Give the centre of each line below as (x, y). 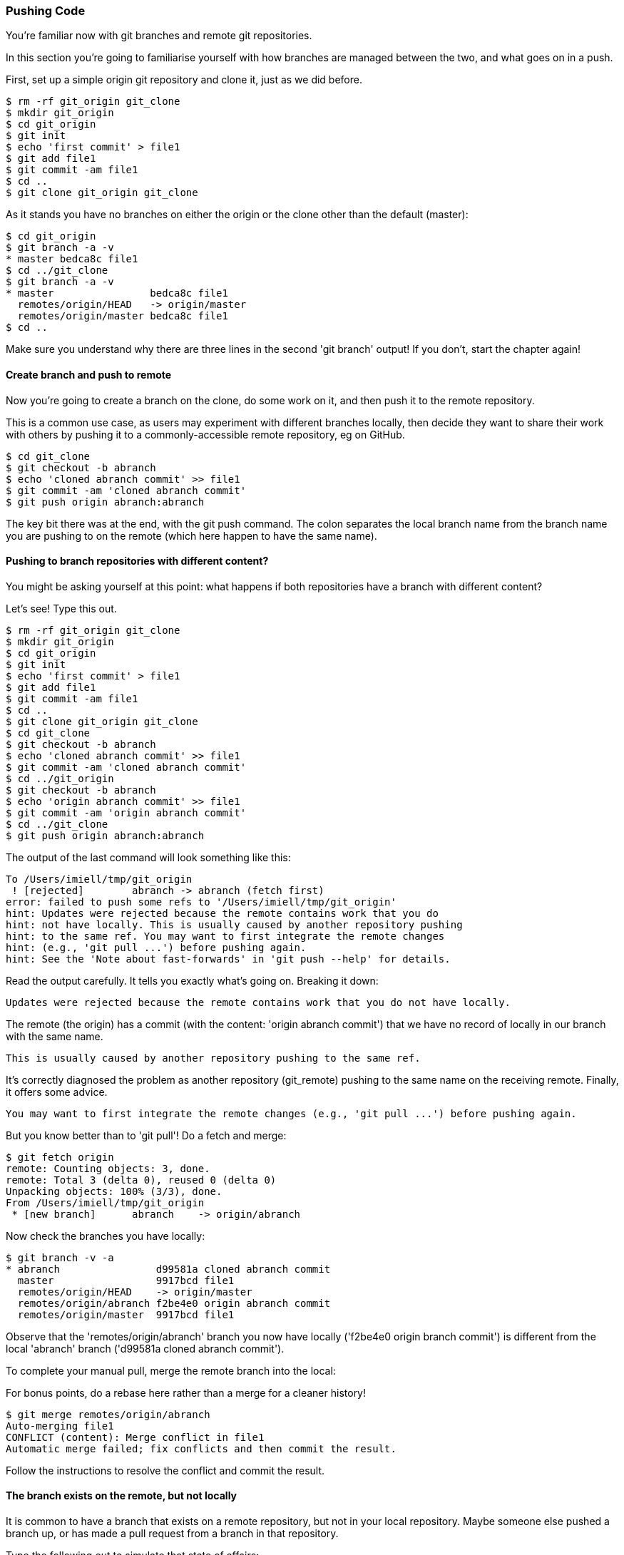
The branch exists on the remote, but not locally (122, 1496)
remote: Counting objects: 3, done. (108, 1168)
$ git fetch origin (60, 1157)
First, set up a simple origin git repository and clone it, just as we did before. (184, 80)
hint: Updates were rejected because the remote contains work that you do (222, 913)
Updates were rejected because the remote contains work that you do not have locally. (259, 1002)
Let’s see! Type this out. (61, 608)
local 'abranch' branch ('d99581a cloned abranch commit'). (145, 1348)
